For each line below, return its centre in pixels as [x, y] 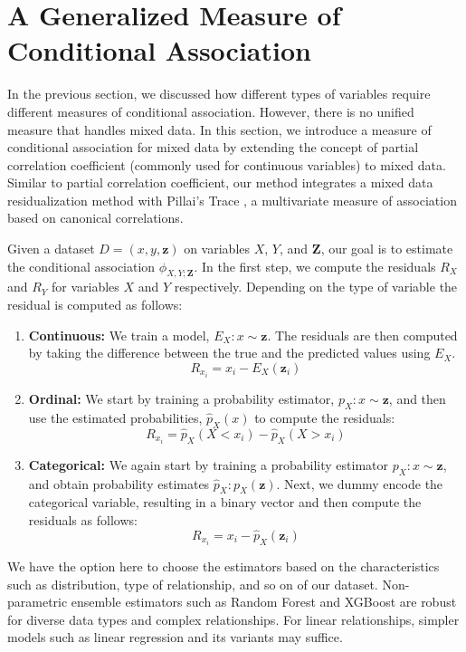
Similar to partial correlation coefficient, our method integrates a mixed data [220, 182]
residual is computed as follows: [95, 305]
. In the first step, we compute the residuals [315, 266]
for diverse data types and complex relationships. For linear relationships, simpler [233, 619]
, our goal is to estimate [387, 249]
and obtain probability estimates [119, 483]
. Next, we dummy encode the [360, 483]
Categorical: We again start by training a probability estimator [209, 464]
